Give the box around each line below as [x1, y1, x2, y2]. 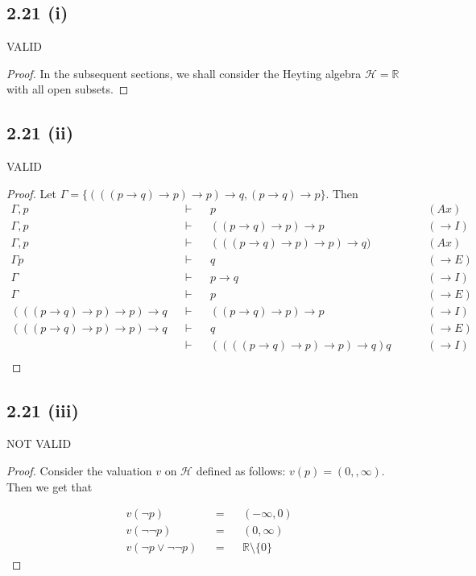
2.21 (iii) [6, 397, 79, 422]
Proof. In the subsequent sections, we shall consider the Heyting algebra [6, 64, 362, 81]
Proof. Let [6, 184, 56, 201]
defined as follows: [196, 462, 286, 479]
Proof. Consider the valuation [6, 462, 152, 479]
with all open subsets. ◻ [6, 81, 129, 97]
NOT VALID [6, 435, 72, 452]
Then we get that [6, 478, 93, 495]
